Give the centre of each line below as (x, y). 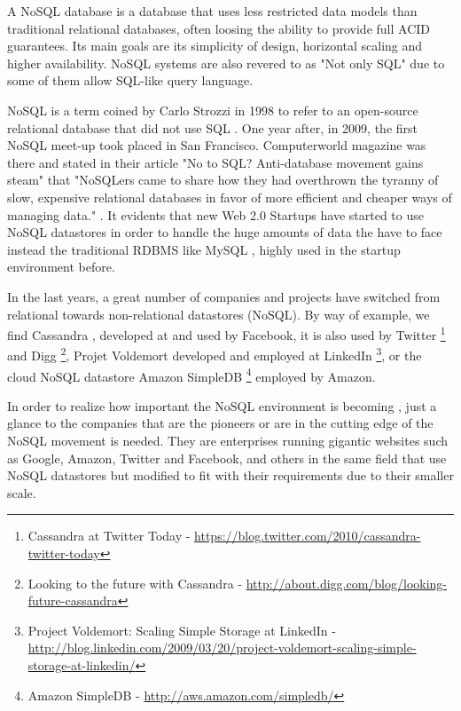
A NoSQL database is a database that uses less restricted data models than (212, 11)
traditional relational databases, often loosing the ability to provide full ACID (219, 28)
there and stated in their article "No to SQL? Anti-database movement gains (215, 162)
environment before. (61, 267)
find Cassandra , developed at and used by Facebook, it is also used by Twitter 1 (227, 333)
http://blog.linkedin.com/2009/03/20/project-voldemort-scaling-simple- (222, 648)
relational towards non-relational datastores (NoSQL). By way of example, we (219, 314)
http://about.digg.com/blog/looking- (347, 583)
